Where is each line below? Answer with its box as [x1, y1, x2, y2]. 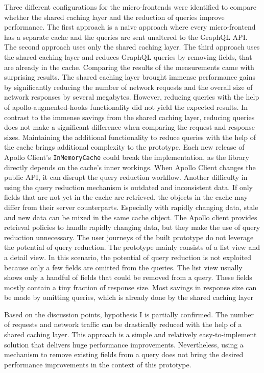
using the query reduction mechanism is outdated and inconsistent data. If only [4, 181, 253, 192]
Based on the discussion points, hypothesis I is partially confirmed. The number [4, 309, 254, 319]
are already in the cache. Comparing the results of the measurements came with [4, 61, 254, 72]
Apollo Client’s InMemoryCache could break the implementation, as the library [4, 151, 249, 162]
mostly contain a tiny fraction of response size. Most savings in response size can [4, 282, 257, 292]
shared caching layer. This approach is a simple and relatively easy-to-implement [4, 329, 257, 340]
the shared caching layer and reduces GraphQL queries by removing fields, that [4, 51, 252, 62]
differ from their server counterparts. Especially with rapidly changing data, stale [4, 201, 258, 212]
